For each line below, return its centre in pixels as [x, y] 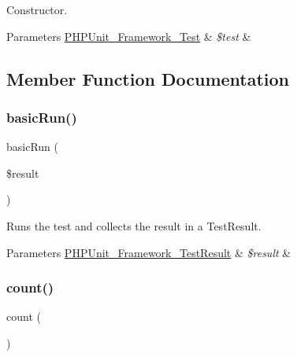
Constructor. [37, 9]
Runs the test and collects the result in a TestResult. [134, 225]
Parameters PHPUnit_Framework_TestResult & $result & [149, 252]
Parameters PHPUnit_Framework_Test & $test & [129, 36]
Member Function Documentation [148, 78]
